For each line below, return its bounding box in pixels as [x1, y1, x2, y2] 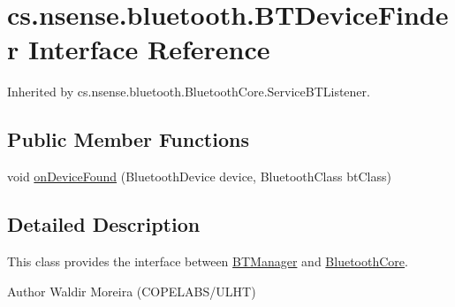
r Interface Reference [7, 31, 270, 67]
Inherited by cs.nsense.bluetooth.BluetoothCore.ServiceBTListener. [7, 82, 370, 101]
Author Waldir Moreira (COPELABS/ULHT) [7, 281, 256, 300]
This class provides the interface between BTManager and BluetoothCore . [7, 251, 408, 270]
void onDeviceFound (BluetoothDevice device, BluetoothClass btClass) [7, 167, 391, 186]
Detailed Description [7, 211, 201, 238]
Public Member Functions [7, 126, 249, 153]
